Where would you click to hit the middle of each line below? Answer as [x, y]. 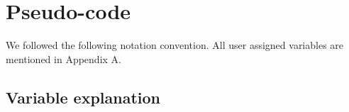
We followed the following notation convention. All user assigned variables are [175, 45]
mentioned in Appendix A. [63, 58]
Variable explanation [83, 97]
